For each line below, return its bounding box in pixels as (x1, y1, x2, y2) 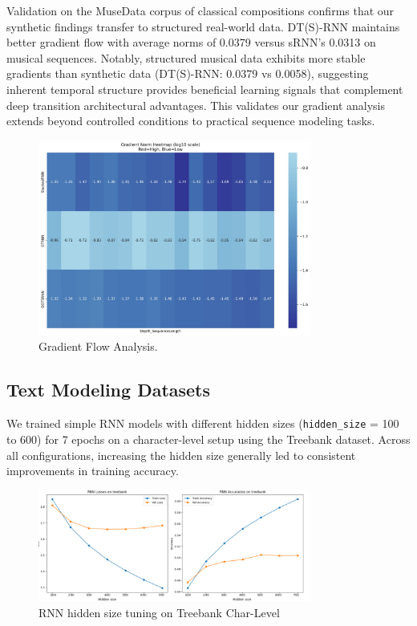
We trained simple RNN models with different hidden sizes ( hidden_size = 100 (6, 415, 399, 432)
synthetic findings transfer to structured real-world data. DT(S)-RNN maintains (6, 18, 400, 35)
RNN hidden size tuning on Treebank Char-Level (38, 604, 280, 620)
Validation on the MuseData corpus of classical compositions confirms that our (6, 2, 395, 18)
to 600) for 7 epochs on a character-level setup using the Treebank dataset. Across (6, 430, 411, 447)
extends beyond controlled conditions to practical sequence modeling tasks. (6, 112, 375, 129)
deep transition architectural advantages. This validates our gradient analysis (6, 96, 386, 113)
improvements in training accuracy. (6, 462, 179, 479)
